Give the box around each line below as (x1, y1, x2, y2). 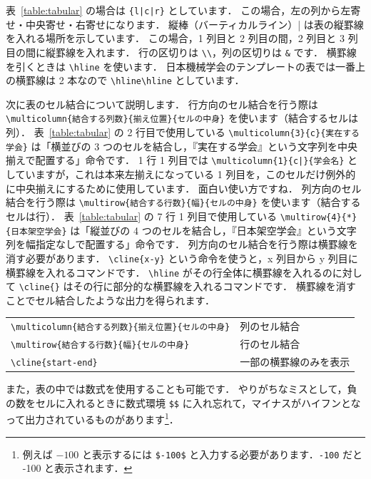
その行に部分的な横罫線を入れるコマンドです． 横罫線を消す (73, 279, 356, 294)
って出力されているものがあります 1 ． (6, 410, 179, 427)
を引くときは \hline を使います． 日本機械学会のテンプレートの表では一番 (6, 58, 355, 73)
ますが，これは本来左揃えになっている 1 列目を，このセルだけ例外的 (35, 167, 356, 182)
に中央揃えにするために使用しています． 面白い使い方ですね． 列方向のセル (6, 180, 362, 195)
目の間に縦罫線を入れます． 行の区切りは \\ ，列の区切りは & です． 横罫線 (6, 44, 357, 59)
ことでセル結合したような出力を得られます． (6, 292, 215, 307)
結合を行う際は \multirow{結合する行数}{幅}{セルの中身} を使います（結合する (6, 195, 361, 210)
